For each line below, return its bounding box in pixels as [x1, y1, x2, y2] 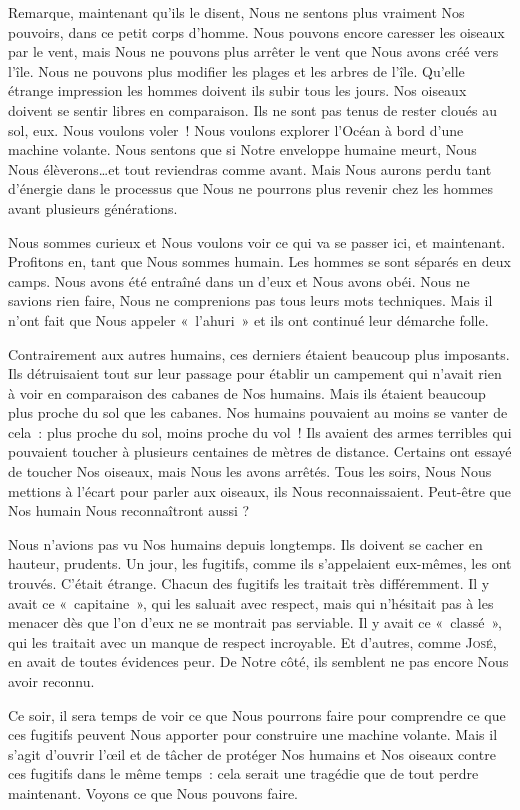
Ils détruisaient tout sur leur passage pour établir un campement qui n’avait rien [8, 363, 502, 384]
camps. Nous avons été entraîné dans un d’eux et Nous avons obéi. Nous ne [8, 270, 470, 291]
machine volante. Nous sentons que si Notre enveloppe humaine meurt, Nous [8, 139, 477, 160]
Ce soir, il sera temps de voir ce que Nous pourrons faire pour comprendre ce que [8, 704, 506, 725]
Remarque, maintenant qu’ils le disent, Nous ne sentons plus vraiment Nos [8, 2, 465, 22]
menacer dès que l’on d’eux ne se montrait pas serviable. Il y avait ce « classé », [8, 612, 503, 633]
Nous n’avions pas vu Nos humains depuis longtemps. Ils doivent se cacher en [8, 533, 483, 554]
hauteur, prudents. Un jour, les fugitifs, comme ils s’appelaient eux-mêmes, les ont [8, 553, 512, 574]
